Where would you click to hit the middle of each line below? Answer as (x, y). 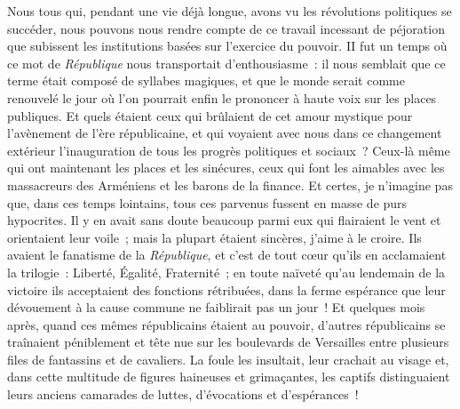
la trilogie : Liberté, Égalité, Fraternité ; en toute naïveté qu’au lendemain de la (226, 272)
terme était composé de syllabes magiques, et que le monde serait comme (206, 80)
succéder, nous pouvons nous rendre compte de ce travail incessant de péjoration (226, 28)
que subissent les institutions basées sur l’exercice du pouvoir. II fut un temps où (227, 46)
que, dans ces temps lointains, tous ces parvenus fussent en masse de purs (207, 202)
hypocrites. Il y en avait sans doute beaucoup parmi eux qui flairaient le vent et (224, 220)
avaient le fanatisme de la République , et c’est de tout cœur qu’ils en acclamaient (227, 255)
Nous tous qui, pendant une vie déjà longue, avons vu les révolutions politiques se (230, 11)
